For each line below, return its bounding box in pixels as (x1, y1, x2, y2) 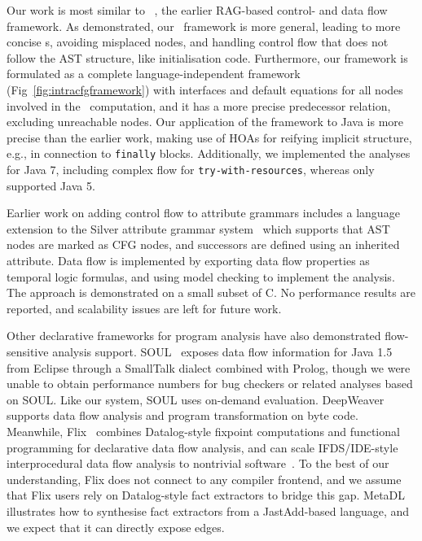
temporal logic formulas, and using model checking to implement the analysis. (7, 268, 395, 285)
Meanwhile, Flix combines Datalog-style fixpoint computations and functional (7, 422, 400, 439)
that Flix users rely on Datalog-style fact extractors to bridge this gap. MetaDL (7, 486, 406, 504)
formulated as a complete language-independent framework (7, 65, 301, 82)
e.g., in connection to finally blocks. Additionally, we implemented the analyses (7, 145, 411, 162)
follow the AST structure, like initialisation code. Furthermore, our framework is (7, 49, 408, 66)
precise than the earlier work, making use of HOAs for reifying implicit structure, (7, 129, 412, 146)
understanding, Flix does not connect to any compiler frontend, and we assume (7, 470, 402, 487)
